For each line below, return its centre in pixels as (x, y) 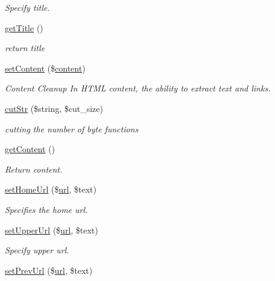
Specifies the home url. (46, 209)
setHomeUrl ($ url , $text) (51, 189)
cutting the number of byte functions (72, 128)
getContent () (30, 149)
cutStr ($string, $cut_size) (54, 108)
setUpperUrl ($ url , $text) (52, 230)
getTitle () (24, 27)
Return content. (34, 169)
